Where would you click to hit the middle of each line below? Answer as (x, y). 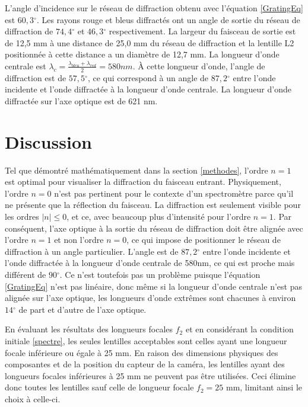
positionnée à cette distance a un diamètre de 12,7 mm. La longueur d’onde (142, 54)
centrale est (26, 65)
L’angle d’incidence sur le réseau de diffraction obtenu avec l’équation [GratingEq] (154, 8)
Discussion (48, 141)
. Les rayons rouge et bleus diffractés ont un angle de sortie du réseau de (168, 19)
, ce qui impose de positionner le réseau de (204, 240)
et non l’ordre (79, 240)
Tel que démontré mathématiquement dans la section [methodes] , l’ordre (136, 170)
